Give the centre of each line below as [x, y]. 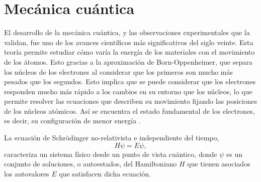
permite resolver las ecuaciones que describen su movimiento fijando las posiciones [131, 101]
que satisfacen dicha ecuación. [105, 173]
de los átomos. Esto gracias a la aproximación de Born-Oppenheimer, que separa [128, 61]
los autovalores [27, 173]
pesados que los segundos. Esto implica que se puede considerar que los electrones [130, 81]
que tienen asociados [219, 164]
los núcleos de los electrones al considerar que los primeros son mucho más [119, 71]
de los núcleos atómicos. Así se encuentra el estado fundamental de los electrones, [129, 111]
